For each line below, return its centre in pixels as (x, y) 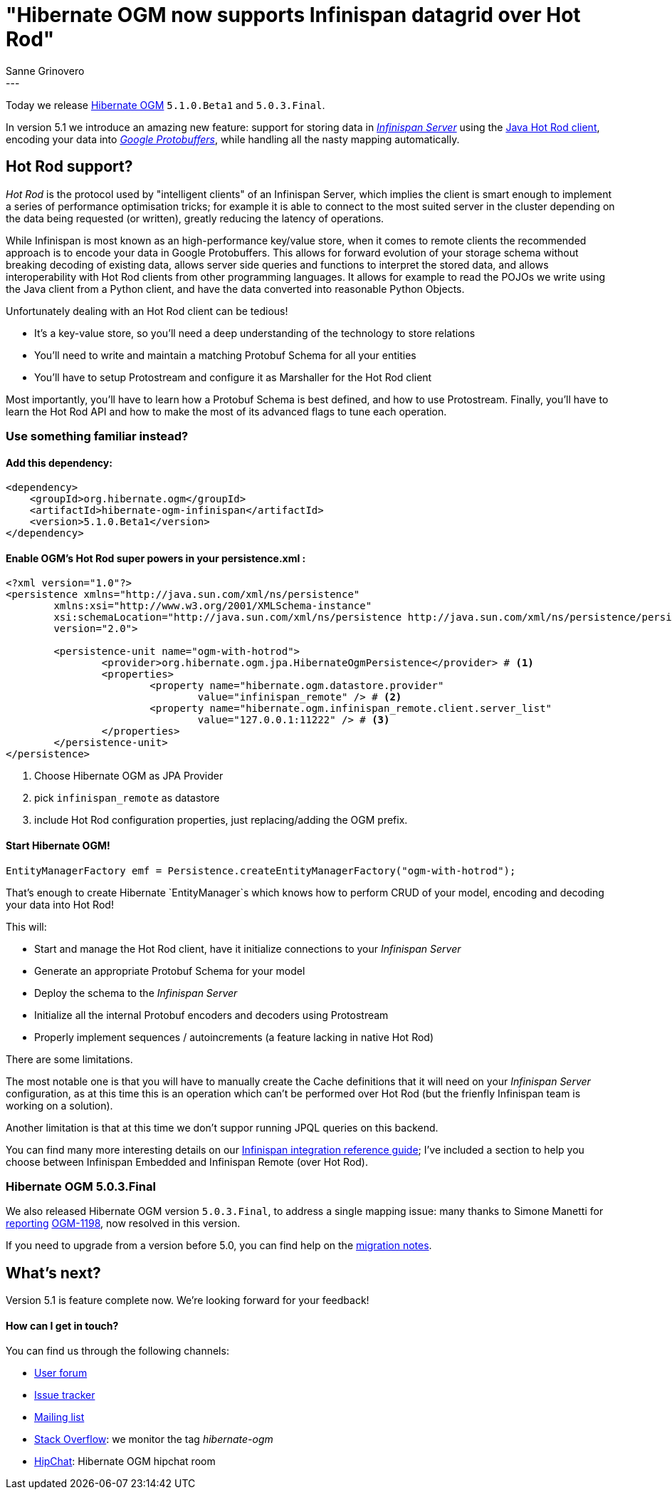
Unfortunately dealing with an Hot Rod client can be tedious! (147, 311)
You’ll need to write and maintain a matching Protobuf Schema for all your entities (225, 355)
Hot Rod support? (69, 167)
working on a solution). (59, 1105)
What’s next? (53, 1273)
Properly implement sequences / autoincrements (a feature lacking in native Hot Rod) (234, 1037)
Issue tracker (65, 1395)
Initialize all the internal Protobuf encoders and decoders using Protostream (211, 1015)
